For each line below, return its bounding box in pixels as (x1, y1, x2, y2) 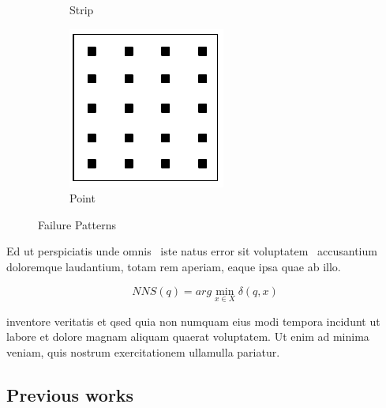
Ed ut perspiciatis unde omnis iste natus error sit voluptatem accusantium (6, 243, 377, 259)
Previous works (6, 382, 134, 406)
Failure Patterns (38, 216, 116, 232)
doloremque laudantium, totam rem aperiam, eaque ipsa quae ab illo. (6, 258, 341, 274)
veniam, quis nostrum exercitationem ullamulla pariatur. (6, 343, 280, 360)
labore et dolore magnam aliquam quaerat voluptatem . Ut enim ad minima (6, 328, 369, 345)
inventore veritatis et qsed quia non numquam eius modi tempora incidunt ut (6, 312, 380, 329)
